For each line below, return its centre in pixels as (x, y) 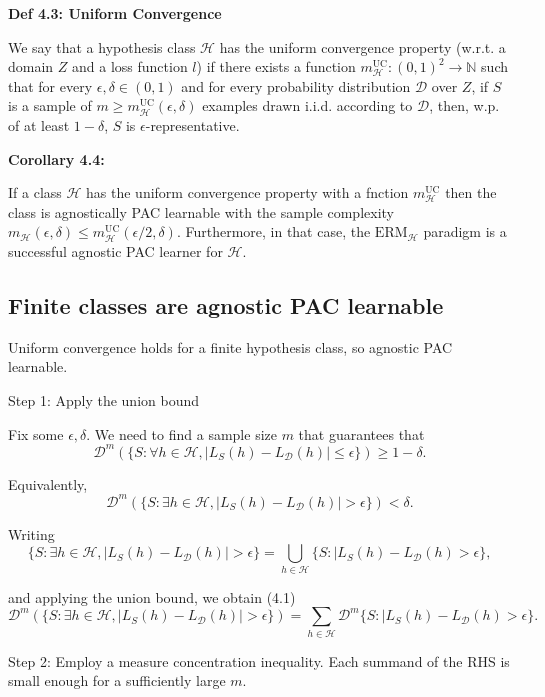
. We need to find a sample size (181, 433)
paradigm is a (465, 231)
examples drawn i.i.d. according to (307, 105)
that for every (50, 85)
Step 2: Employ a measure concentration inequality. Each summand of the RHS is (259, 660)
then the (471, 192)
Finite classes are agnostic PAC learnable (226, 304)
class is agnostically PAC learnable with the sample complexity (201, 211)
